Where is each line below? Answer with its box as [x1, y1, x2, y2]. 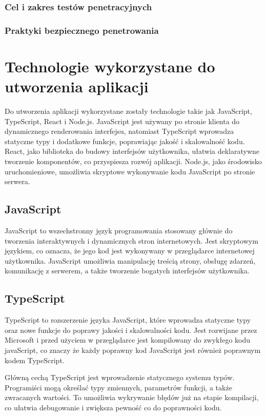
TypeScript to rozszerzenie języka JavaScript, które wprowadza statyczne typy [5, 314, 251, 325]
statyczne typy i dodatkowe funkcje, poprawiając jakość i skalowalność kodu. [5, 135, 245, 146]
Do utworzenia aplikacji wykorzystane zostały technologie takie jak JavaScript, [5, 106, 252, 116]
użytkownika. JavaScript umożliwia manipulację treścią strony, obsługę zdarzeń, [5, 255, 256, 266]
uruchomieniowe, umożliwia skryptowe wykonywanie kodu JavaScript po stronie [5, 166, 255, 176]
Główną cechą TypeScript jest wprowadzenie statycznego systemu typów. [5, 372, 235, 383]
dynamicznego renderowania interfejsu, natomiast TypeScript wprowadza [5, 126, 234, 136]
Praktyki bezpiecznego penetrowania [5, 24, 159, 36]
